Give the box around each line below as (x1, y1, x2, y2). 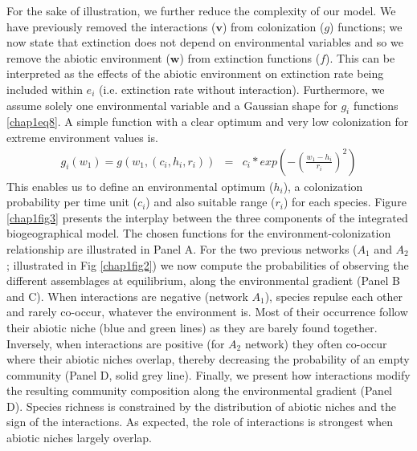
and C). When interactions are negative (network (6, 287, 248, 304)
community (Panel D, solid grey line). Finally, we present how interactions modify (6, 366, 411, 383)
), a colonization (283, 177, 363, 194)
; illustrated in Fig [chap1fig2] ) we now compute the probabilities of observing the (6, 256, 409, 273)
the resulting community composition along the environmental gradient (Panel (6, 382, 392, 399)
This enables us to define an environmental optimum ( (6, 177, 274, 194)
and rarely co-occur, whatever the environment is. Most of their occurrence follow (6, 303, 408, 320)
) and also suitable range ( (145, 193, 276, 210)
